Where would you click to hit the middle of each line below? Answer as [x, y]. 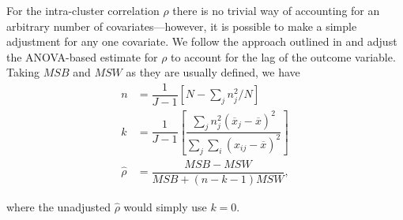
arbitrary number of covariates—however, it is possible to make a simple [182, 26]
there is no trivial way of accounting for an [276, 10]
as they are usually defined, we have [213, 72]
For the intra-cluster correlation [83, 10]
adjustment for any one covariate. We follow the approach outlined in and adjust [202, 41]
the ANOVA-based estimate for [82, 56]
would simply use [165, 206]
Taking [23, 72]
